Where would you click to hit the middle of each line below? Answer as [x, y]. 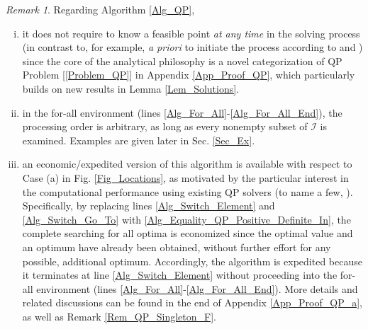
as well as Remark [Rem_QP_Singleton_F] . [119, 316]
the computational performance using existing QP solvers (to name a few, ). [188, 191]
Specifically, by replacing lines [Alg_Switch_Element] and [149, 206]
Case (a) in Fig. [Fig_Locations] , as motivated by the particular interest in [185, 177]
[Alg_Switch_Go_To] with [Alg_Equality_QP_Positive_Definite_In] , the [186, 219]
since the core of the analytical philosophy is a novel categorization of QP [182, 60]
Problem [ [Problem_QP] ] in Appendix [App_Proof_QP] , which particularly [189, 75]
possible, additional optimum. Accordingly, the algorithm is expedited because [192, 261]
